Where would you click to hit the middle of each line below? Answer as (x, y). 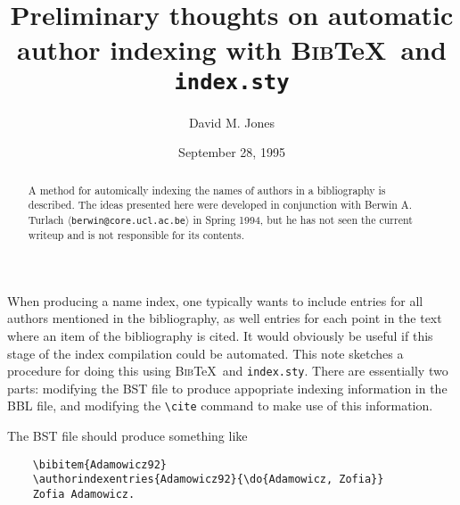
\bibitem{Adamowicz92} (99, 464)
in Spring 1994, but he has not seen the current (303, 219)
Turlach (46, 219)
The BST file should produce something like (127, 435)
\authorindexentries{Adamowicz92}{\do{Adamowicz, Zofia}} (208, 480)
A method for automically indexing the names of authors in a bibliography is (207, 190)
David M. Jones (232, 122)
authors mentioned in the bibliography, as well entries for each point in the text (225, 318)
